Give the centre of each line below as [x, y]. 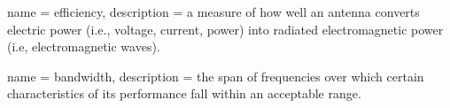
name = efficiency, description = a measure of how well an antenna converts [213, 12]
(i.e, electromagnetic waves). [84, 46]
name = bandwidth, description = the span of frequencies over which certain [216, 76]
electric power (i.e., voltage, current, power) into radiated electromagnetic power [225, 29]
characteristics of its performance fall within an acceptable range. [184, 93]
